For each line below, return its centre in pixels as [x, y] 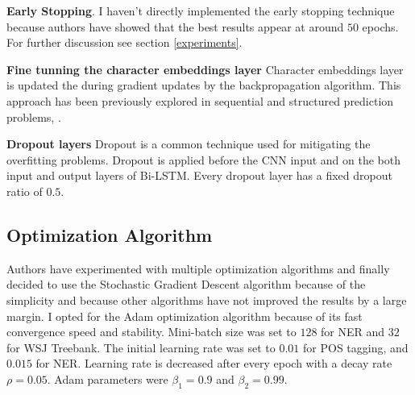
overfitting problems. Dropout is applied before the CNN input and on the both [204, 159]
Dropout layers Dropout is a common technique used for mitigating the [189, 144]
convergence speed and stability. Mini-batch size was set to [151, 332]
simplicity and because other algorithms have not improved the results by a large [207, 299]
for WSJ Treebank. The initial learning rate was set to [141, 347]
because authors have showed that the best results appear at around [175, 26]
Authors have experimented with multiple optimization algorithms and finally [198, 268]
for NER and [353, 332]
